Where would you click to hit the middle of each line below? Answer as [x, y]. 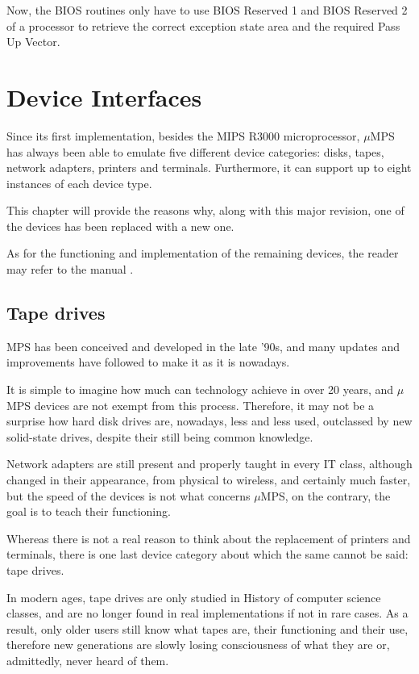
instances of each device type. [79, 183]
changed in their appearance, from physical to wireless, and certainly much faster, [209, 480]
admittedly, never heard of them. [88, 660]
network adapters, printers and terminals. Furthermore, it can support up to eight [209, 167]
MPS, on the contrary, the [326, 495]
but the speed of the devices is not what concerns [129, 495]
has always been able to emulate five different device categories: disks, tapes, [195, 151]
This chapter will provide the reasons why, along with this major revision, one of [205, 210]
